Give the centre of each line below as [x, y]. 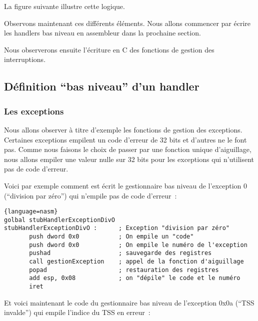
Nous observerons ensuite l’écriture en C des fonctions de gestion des [109, 49]
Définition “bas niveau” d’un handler [102, 86]
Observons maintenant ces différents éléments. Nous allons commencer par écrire [127, 23]
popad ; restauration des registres [124, 270]
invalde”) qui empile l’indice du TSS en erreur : [77, 312]
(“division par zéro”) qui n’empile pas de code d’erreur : [90, 195]
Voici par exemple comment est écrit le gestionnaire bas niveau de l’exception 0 [126, 185]
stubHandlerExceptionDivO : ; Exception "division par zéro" [117, 228]
